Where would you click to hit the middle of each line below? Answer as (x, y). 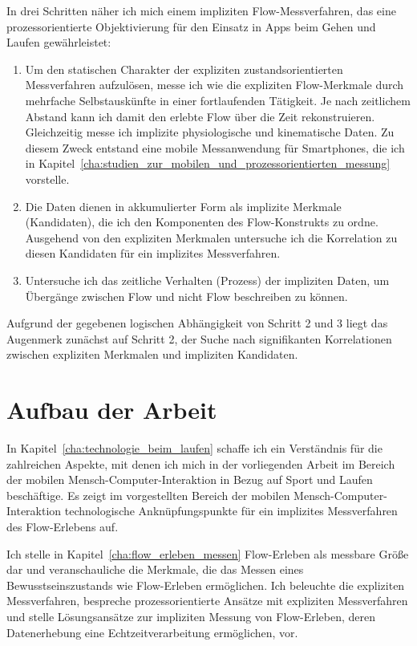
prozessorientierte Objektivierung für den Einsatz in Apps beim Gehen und (191, 26)
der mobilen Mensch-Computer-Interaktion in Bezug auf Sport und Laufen (190, 479)
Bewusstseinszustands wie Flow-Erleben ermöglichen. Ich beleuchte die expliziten (206, 585)
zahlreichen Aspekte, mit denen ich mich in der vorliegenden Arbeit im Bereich (201, 463)
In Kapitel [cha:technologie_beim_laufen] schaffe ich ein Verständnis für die (194, 448)
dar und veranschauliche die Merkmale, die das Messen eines (155, 569)
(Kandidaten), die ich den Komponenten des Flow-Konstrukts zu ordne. (202, 222)
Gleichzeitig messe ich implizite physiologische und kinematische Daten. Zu (210, 132)
